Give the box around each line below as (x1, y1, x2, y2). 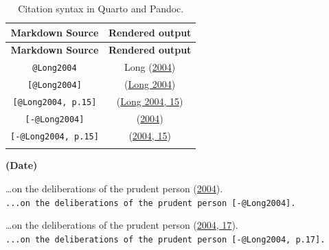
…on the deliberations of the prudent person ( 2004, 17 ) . (5, 218, 238, 232)
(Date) (5, 158, 38, 172)
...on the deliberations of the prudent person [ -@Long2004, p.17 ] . (5, 234, 326, 245)
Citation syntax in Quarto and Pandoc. (18, 1, 184, 15)
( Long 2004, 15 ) (116, 94, 183, 109)
